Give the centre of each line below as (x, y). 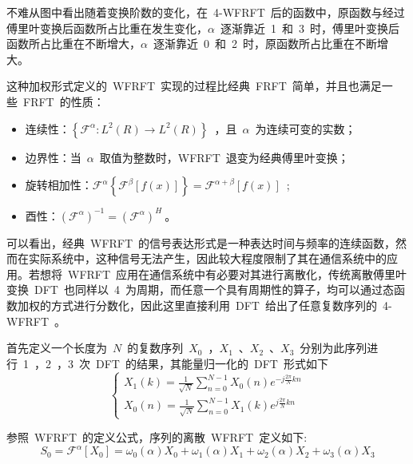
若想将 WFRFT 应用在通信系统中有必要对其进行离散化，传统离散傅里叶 (218, 274)
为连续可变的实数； (306, 128)
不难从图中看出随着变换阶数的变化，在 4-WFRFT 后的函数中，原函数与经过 (206, 12)
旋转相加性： (59, 185)
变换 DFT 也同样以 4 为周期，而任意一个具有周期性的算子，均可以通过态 (200, 290)
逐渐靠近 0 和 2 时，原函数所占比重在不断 (265, 44)
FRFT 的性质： (64, 101)
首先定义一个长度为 (57, 348)
